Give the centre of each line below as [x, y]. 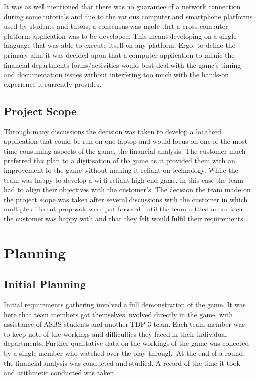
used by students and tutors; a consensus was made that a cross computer [116, 26]
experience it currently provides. [53, 84]
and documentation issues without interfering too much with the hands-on [117, 74]
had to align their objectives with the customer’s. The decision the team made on [127, 189]
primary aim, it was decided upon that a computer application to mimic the [119, 55]
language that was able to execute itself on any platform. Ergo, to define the [120, 45]
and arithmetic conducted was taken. [60, 372]
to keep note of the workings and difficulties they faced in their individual [116, 333]
